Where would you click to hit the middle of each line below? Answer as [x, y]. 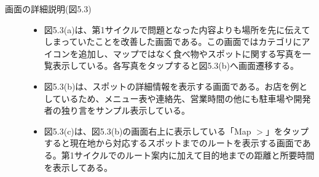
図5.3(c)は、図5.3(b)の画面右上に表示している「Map [148, 131]
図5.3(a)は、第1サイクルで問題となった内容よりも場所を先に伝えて [177, 29]
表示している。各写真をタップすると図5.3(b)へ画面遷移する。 [175, 65]
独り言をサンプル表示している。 [125, 110]
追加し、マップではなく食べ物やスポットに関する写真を [190, 53]
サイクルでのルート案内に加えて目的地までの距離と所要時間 [194, 155]
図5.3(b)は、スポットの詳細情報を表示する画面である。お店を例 [171, 86]
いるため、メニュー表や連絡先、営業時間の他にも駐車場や [177, 98]
